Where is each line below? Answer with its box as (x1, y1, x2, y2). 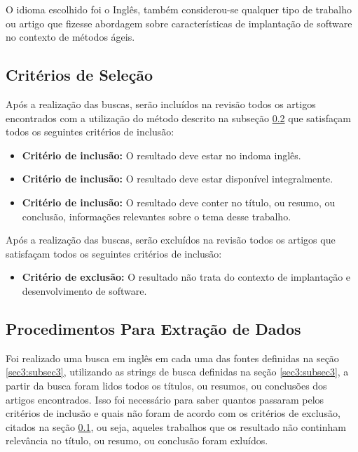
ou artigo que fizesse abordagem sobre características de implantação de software (6, 15, 352, 30)
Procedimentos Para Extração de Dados (6, 317, 301, 339)
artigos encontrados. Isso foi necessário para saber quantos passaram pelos (6, 392, 324, 406)
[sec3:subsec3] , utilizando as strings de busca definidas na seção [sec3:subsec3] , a (6, 364, 349, 379)
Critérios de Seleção (6, 64, 153, 86)
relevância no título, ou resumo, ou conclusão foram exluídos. (6, 433, 268, 448)
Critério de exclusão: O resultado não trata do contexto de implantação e (22, 270, 351, 284)
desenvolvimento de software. (22, 283, 147, 298)
